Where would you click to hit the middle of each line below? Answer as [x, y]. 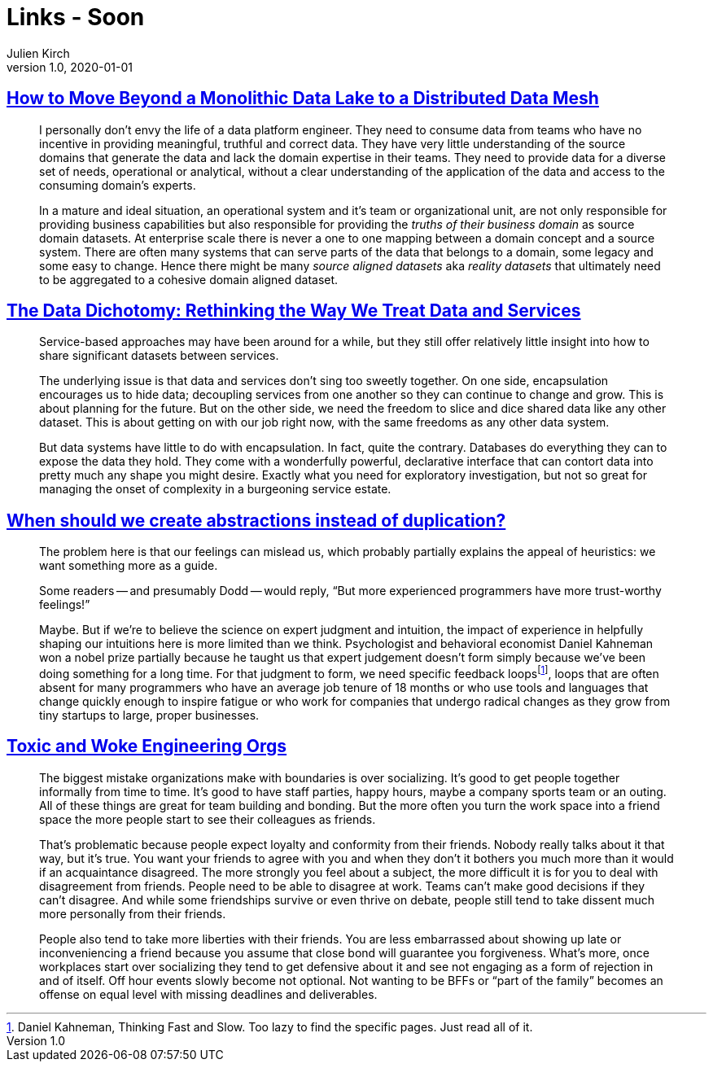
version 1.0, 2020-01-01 [70, 67]
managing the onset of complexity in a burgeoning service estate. [215, 489]
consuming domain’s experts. [118, 185]
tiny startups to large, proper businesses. [149, 715]
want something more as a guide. [129, 566]
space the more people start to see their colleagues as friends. [208, 819]
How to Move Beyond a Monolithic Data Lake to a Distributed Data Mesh [303, 98]
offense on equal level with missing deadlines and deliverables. [208, 994]
